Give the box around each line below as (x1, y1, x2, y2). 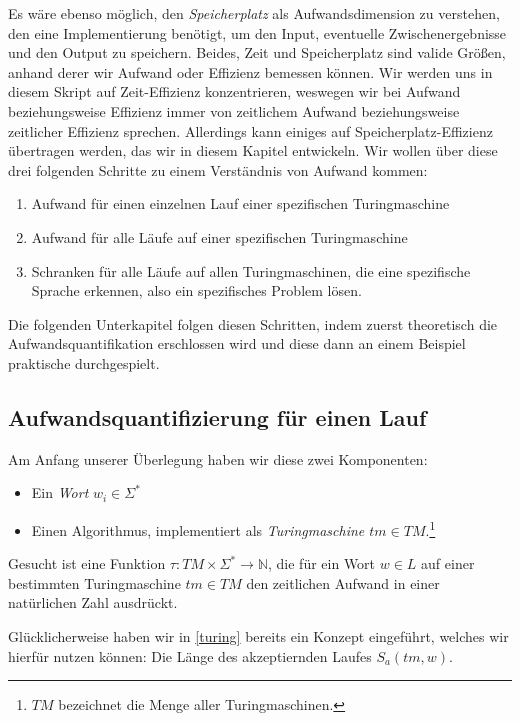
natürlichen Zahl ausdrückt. (8, 592, 178, 613)
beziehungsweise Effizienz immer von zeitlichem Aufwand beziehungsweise (8, 100, 460, 121)
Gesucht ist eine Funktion (8, 553, 166, 574)
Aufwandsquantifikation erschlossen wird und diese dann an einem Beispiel (8, 333, 466, 354)
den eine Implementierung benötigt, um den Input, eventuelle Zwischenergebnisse (8, 22, 507, 43)
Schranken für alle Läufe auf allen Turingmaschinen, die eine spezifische (31, 260, 471, 281)
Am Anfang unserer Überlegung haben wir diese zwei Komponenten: (8, 448, 428, 469)
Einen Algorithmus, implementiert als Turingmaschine (31, 519, 365, 540)
